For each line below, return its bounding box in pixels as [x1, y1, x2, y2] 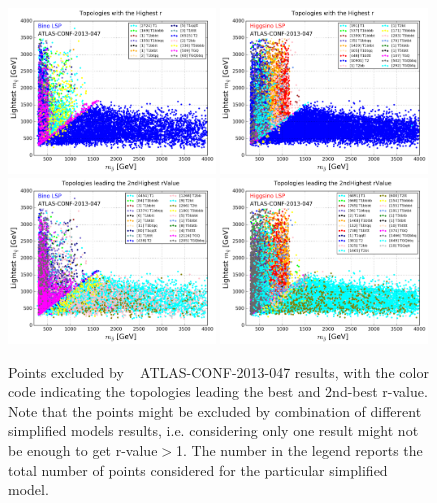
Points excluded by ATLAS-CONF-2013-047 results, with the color [8, 361, 429, 382]
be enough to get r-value [8, 439, 158, 460]
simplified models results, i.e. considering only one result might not [8, 420, 419, 441]
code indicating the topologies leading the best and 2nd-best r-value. [8, 381, 428, 402]
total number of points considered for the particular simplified [8, 459, 388, 480]
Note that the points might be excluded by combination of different [8, 400, 422, 421]
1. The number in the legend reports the [176, 439, 423, 460]
